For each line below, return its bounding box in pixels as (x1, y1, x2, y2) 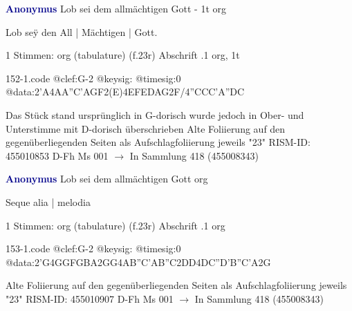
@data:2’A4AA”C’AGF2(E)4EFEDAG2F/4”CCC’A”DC (6, 84, 245, 99)
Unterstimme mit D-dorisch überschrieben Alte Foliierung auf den (6, 121, 286, 135)
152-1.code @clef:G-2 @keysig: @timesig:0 (6, 70, 181, 85)
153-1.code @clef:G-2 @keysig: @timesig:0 (6, 241, 181, 256)
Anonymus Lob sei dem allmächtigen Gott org (6, 171, 208, 186)
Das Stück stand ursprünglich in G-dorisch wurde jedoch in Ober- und (6, 107, 304, 122)
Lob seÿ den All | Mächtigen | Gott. (6, 24, 158, 39)
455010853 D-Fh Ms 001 (6, 148, 109, 162)
